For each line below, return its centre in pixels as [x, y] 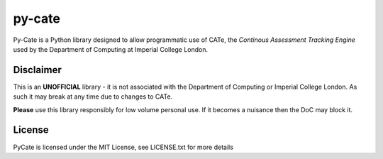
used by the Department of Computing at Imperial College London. [111, 49]
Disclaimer [37, 70]
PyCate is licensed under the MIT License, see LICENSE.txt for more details [123, 147]
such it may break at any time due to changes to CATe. [93, 97]
